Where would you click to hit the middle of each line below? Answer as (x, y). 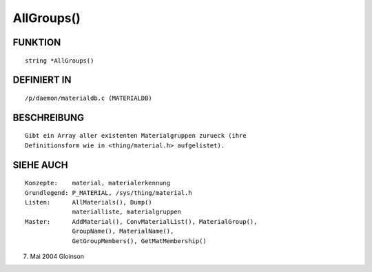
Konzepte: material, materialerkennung (98, 183)
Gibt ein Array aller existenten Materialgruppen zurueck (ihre (136, 136)
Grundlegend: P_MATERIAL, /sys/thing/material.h (108, 192)
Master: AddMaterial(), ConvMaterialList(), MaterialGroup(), (141, 221)
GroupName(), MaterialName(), (123, 231)
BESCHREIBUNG (49, 117)
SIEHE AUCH (40, 165)
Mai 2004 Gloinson (57, 256)
